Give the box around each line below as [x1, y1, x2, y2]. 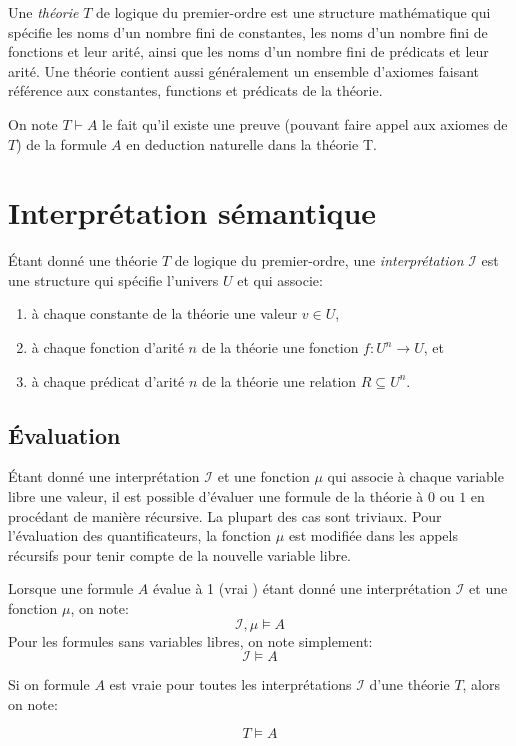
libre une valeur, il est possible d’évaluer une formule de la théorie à [8, 486, 424, 507]
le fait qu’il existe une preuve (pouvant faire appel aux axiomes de [102, 113, 508, 134]
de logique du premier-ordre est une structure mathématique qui [96, 2, 491, 22]
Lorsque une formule [8, 578, 134, 599]
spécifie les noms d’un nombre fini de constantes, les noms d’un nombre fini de [8, 21, 488, 42]
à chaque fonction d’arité [31, 337, 184, 358]
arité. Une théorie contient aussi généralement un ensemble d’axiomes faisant [8, 60, 480, 81]
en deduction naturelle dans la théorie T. [126, 133, 377, 154]
